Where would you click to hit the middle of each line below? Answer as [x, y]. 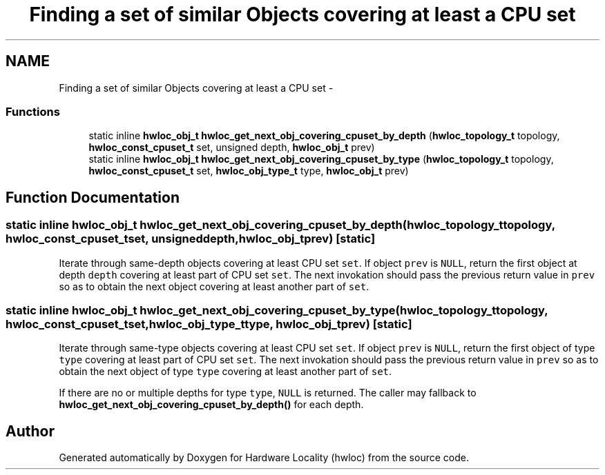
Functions [33, 111]
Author [30, 431]
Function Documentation [93, 197]
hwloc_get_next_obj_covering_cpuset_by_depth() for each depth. [211, 405]
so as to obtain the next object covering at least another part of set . [214, 286]
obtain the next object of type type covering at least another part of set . [225, 372]
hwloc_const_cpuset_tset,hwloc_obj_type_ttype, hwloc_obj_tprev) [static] [209, 324]
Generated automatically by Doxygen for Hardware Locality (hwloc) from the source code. [264, 458]
